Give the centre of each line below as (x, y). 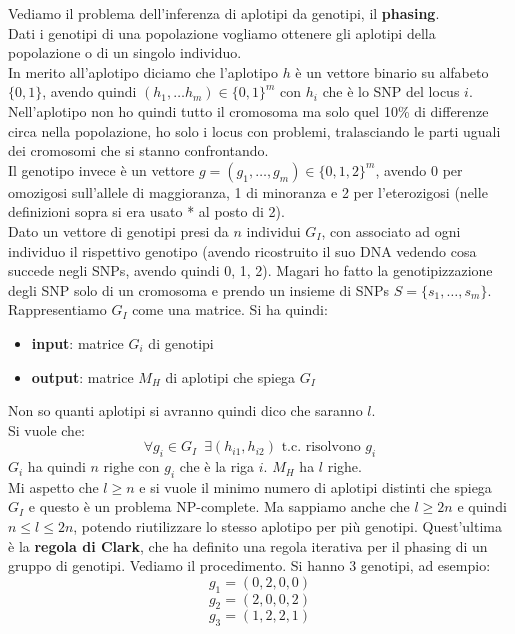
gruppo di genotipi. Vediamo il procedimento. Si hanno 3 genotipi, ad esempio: (249, 565)
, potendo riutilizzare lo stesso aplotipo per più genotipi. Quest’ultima (287, 526)
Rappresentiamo (57, 309)
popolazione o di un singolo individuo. (125, 52)
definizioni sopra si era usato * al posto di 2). (146, 211)
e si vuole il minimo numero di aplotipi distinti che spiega (315, 486)
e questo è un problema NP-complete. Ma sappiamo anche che (219, 506)
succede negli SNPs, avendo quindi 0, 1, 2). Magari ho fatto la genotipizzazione (250, 270)
